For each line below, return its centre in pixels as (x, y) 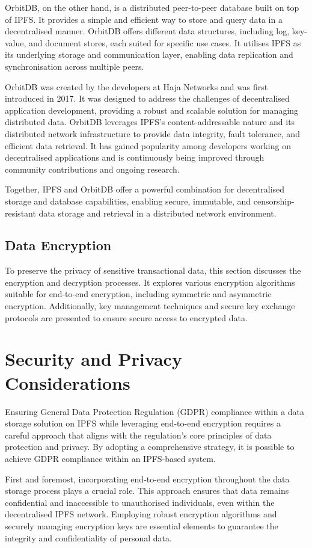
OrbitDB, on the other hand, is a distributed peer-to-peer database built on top (152, 7)
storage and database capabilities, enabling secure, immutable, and (128, 201)
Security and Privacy (93, 359)
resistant (20, 213)
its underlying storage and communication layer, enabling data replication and (149, 54)
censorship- (274, 201)
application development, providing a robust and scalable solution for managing (152, 110)
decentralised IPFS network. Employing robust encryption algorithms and (141, 514)
